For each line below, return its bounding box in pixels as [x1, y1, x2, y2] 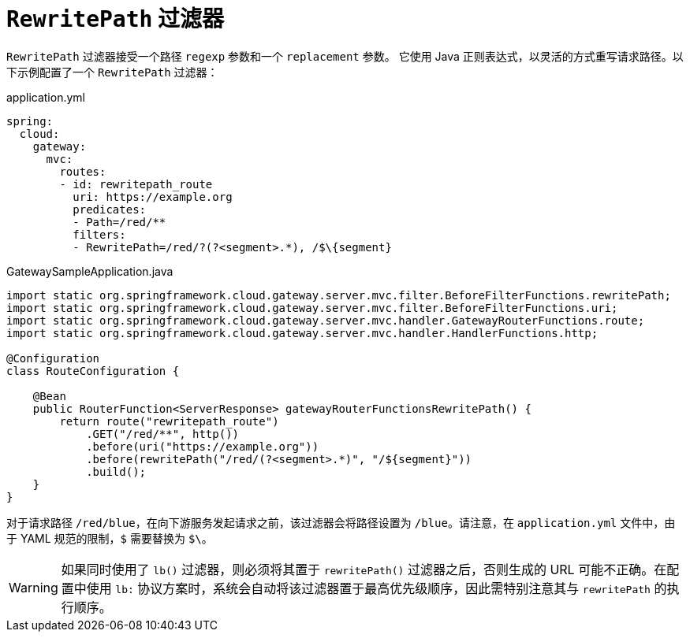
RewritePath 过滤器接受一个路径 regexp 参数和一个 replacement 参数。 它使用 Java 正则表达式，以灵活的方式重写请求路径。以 [6, 49, 684, 63]
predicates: [73, 202, 147, 216]
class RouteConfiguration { [6, 364, 180, 377]
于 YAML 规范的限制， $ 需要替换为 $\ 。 [6, 531, 213, 545]
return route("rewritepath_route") [59, 414, 279, 428]
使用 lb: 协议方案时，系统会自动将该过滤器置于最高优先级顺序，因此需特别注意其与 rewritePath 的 [86, 580, 667, 596]
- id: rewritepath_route [59, 177, 213, 191]
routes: [59, 165, 106, 178]
